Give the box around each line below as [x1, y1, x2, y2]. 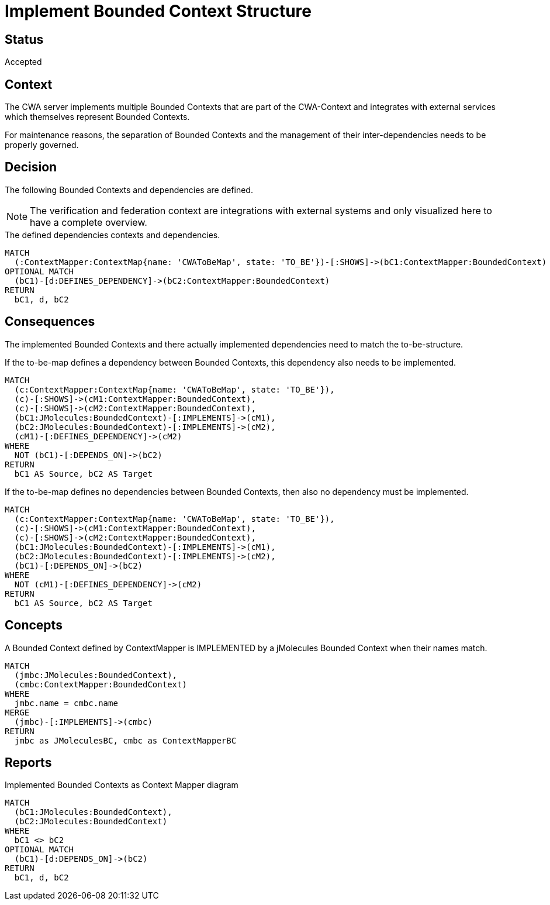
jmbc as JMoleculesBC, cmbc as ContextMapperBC [14, 735, 237, 745]
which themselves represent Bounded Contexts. [5, 112, 190, 122]
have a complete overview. [30, 216, 147, 228]
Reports [5, 755, 52, 770]
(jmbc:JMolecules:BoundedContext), [14, 670, 178, 680]
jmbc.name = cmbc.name [14, 698, 118, 708]
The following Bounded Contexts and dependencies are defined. [5, 184, 253, 195]
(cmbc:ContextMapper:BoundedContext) [14, 679, 187, 689]
